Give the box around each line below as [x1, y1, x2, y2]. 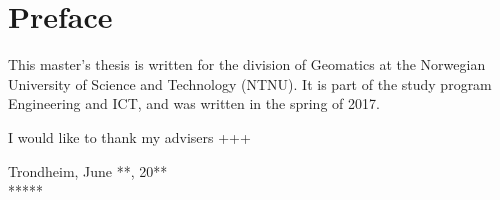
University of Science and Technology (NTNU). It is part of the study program [8, 73, 492, 94]
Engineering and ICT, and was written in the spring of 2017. [8, 93, 380, 114]
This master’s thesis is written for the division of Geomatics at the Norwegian [8, 54, 486, 75]
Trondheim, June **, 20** [8, 160, 168, 181]
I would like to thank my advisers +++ [8, 126, 251, 147]
